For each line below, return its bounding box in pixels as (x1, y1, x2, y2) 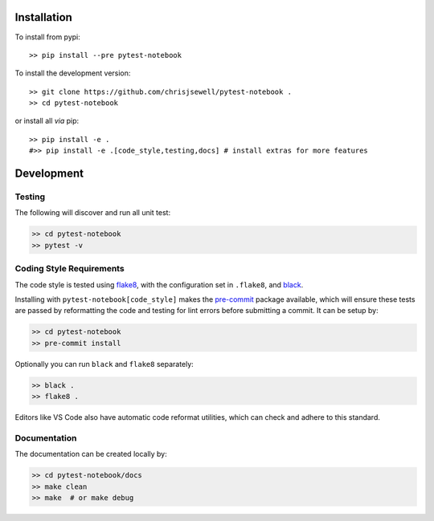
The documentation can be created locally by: (14, 450, 168, 459)
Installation (14, 10, 72, 24)
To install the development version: (14, 68, 131, 78)
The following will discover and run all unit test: (14, 208, 171, 218)
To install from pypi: (14, 32, 80, 42)
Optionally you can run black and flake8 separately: (14, 359, 194, 368)
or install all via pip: (14, 116, 80, 126)
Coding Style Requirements (14, 263, 125, 275)
